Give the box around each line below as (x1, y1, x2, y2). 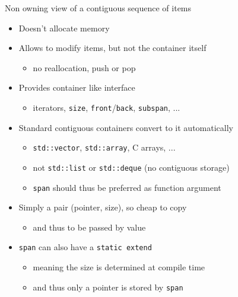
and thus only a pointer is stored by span (33, 280, 183, 293)
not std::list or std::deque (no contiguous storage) (33, 161, 230, 173)
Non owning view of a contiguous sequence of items (5, 2, 192, 14)
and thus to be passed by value (33, 221, 146, 233)
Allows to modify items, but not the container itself (18, 41, 207, 54)
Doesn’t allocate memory (18, 21, 110, 34)
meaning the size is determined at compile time (33, 261, 205, 273)
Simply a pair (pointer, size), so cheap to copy (18, 201, 187, 213)
